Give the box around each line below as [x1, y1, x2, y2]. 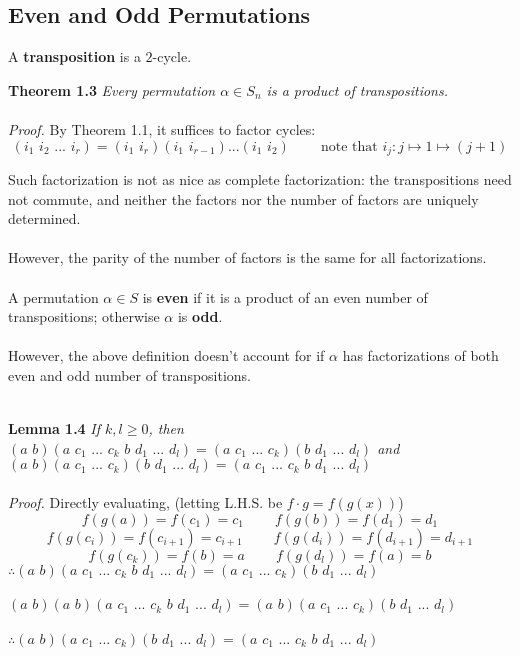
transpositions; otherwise [8, 306, 160, 327]
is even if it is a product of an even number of [142, 286, 428, 307]
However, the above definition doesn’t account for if [8, 345, 325, 366]
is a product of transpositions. [266, 79, 449, 100]
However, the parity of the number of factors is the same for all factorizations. [8, 247, 487, 268]
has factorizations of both [342, 345, 499, 366]
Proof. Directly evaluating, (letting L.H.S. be [8, 491, 283, 512]
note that [320, 139, 378, 154]
